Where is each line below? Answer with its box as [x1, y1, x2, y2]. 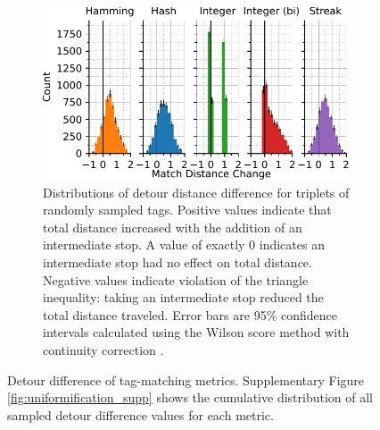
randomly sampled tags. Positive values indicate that [43, 200, 332, 219]
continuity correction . [43, 341, 164, 359]
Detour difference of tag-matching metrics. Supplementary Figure [7, 370, 365, 389]
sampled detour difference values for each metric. [7, 405, 274, 424]
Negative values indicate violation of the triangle [43, 270, 309, 289]
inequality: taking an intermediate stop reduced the [43, 288, 324, 307]
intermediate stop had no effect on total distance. [43, 253, 312, 272]
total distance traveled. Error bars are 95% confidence [43, 305, 337, 324]
